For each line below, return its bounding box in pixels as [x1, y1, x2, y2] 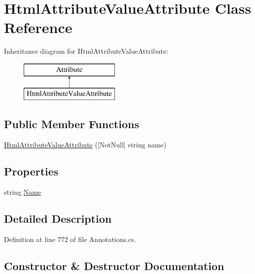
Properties [4, 164, 59, 179]
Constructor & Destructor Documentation [4, 258, 224, 273]
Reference [4, 17, 73, 37]
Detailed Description [4, 211, 112, 226]
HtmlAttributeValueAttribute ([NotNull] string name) [4, 139, 167, 150]
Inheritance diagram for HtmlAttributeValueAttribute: [4, 46, 169, 56]
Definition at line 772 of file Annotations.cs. [4, 234, 136, 244]
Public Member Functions [4, 116, 139, 132]
